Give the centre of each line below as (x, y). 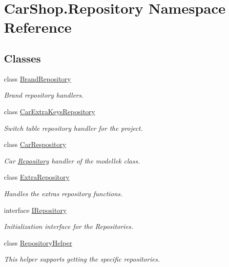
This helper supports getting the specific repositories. (82, 259)
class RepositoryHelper (38, 242)
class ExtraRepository (37, 177)
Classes (22, 58)
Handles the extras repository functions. (63, 193)
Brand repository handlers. (44, 95)
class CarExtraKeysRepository (50, 111)
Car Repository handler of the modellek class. (72, 160)
